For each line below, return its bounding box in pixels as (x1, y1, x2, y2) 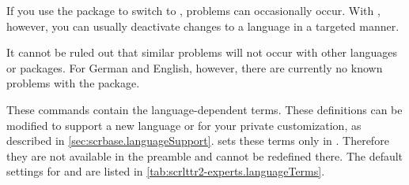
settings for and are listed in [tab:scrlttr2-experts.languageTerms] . (6, 163, 325, 179)
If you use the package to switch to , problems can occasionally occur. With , (6, 2, 381, 18)
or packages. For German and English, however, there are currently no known (6, 59, 383, 76)
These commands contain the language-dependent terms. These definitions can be (6, 101, 403, 117)
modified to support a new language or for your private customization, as (6, 117, 362, 133)
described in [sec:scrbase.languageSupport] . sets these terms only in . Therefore (6, 132, 389, 149)
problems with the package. (6, 75, 140, 91)
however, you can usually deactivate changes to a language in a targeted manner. (6, 17, 400, 34)
